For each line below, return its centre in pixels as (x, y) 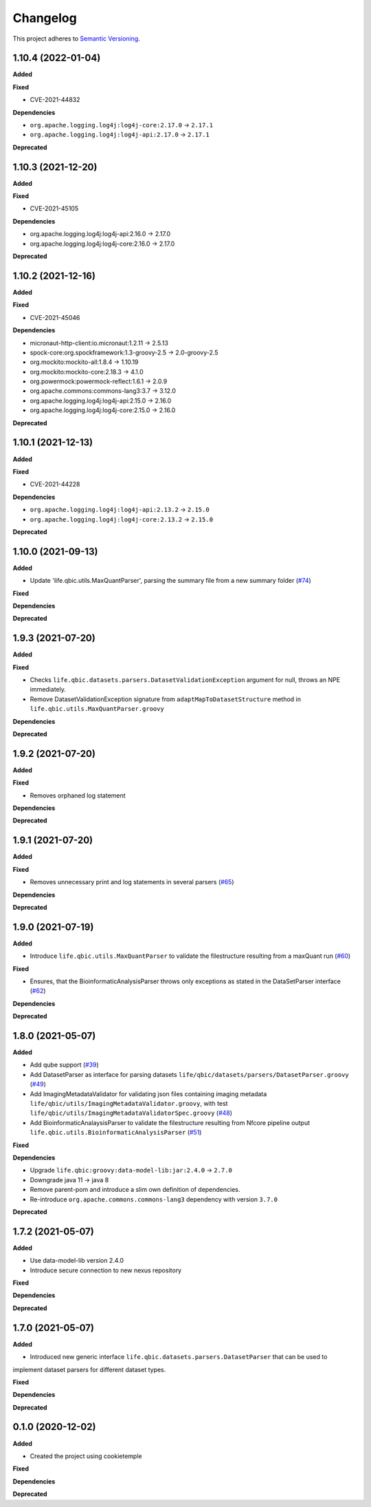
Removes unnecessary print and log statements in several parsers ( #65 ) (132, 882)
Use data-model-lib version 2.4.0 (77, 1261)
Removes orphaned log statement (78, 795)
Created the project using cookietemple (86, 1456)
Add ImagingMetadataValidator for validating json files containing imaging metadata (148, 1093)
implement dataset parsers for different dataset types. (89, 1369)
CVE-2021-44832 (55, 100)
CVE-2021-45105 (54, 209)
